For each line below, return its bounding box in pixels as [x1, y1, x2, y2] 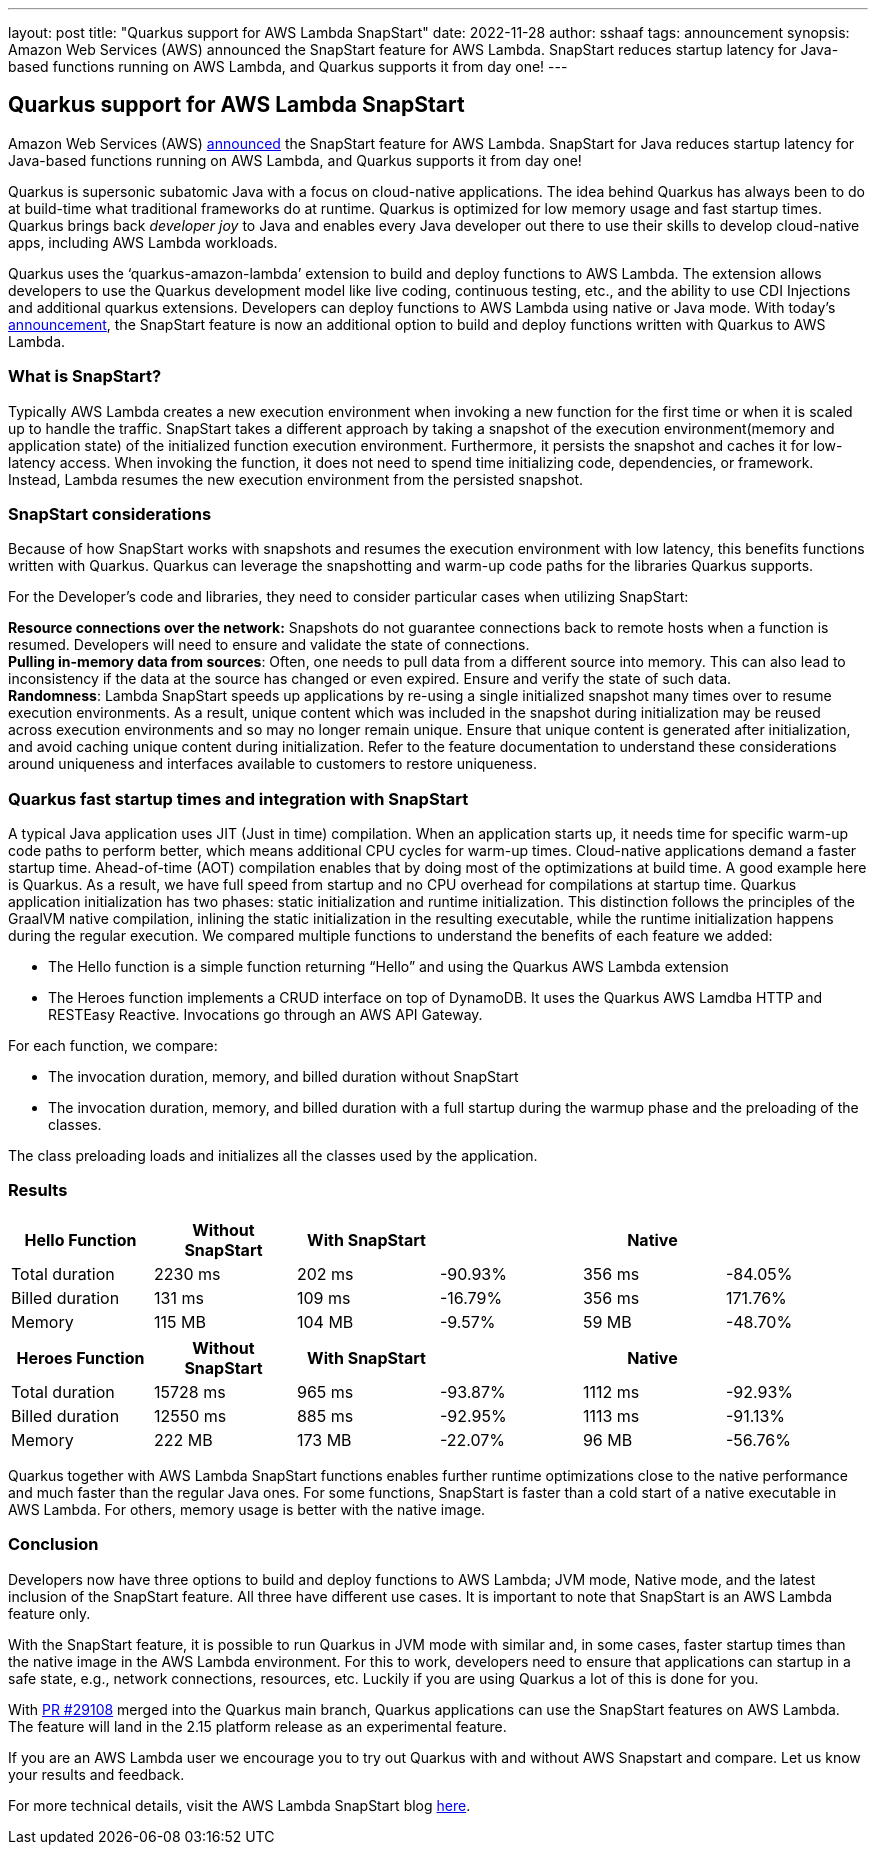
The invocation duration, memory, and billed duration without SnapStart [48, 1068, 519, 1086]
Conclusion [8, 1534, 99, 1555]
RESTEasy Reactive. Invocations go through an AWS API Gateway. [48, 1006, 483, 1024]
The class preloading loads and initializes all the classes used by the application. [8, 1147, 538, 1165]
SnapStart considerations [8, 503, 212, 524]
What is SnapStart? [8, 366, 162, 387]
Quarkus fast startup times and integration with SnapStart [8, 788, 469, 809]
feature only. [8, 1604, 91, 1622]
